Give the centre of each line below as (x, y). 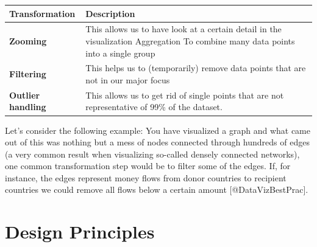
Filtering (28, 74)
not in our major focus (128, 79)
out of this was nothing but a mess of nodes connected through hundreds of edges (157, 142)
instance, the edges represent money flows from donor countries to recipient (146, 177)
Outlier (25, 95)
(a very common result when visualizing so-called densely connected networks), (152, 154)
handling (28, 107)
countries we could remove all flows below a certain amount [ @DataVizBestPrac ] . (157, 190)
